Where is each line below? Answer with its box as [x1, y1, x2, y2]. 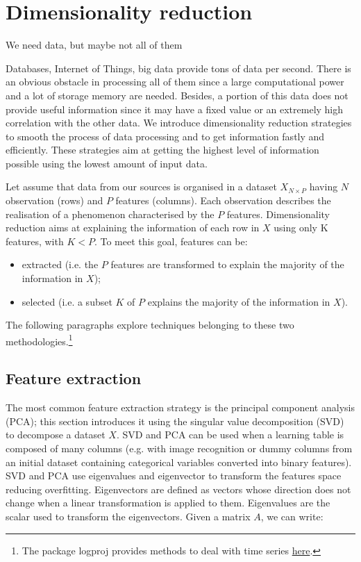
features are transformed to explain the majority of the [110, 257, 344, 272]
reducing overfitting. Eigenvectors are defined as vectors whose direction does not [6, 481, 351, 496]
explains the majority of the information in [147, 294, 330, 308]
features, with [6, 233, 64, 248]
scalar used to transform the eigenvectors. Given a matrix [6, 509, 251, 524]
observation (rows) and [6, 193, 103, 208]
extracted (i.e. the [22, 257, 99, 272]
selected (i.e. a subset [22, 294, 112, 308]
